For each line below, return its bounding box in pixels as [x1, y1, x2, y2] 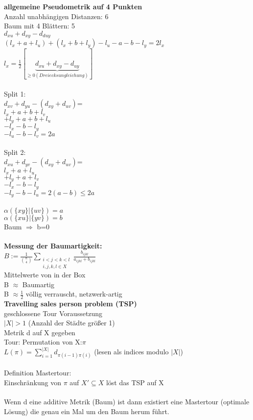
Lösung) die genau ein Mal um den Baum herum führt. [4, 406, 169, 416]
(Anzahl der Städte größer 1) [28, 318, 115, 328]
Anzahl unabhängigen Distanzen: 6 [4, 11, 109, 21]
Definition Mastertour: [4, 368, 71, 378]
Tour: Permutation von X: [4, 337, 82, 347]
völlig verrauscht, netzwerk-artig [25, 289, 122, 299]
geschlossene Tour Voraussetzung [4, 308, 103, 318]
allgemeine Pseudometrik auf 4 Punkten [4, 1, 142, 11]
